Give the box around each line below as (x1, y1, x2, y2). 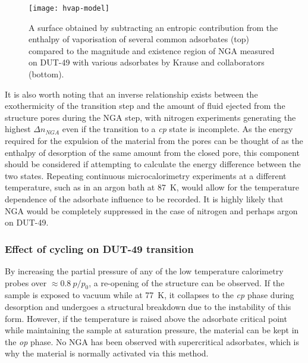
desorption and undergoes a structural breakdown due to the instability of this (5, 300, 291, 312)
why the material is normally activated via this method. (5, 347, 209, 359)
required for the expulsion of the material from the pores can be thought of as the (5, 134, 303, 146)
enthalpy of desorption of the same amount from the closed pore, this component (5, 146, 300, 158)
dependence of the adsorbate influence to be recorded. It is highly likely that (5, 192, 284, 205)
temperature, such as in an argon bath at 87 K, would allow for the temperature (5, 181, 300, 193)
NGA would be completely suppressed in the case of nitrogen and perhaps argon (5, 204, 298, 217)
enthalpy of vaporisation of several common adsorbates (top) (29, 33, 250, 45)
